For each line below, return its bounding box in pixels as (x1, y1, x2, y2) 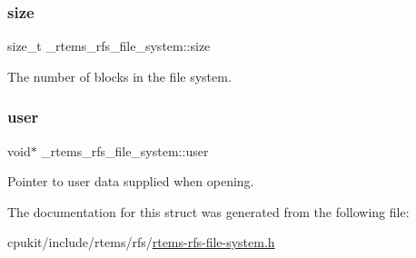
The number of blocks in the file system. (7, 66, 232, 85)
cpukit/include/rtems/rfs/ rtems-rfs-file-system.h (7, 233, 275, 252)
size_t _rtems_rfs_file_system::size (7, 36, 211, 55)
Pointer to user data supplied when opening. (7, 172, 254, 191)
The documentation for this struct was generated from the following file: (7, 202, 410, 221)
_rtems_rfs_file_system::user (41, 141, 209, 160)
